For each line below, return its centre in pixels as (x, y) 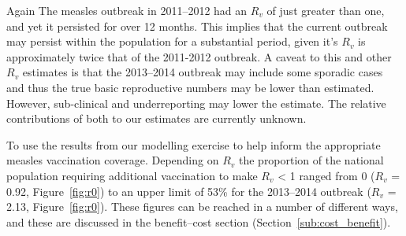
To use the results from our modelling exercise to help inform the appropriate (194, 144)
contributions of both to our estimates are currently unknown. (156, 118)
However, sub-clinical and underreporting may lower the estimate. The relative (196, 103)
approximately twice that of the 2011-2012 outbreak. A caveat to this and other (199, 56)
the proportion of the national (311, 160)
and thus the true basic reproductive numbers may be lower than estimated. (190, 87)
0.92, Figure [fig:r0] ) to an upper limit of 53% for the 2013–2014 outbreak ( (189, 191)
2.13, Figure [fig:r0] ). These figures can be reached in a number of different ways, (202, 206)
